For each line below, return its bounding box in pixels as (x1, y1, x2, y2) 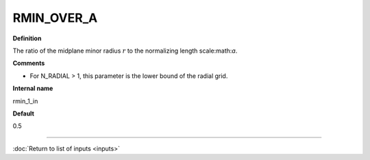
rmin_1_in (12, 96, 38, 105)
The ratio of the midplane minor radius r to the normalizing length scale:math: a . (12, 46, 238, 55)
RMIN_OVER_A (12, 10, 98, 25)
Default (12, 109, 34, 118)
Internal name (12, 84, 53, 92)
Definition (12, 34, 42, 42)
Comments (12, 59, 45, 68)
